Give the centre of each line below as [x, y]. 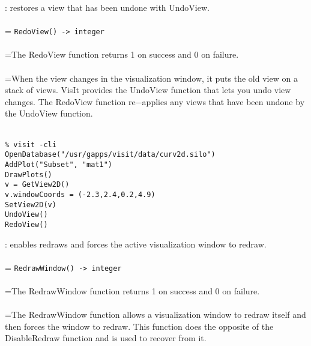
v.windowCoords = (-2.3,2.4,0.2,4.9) [80, 194]
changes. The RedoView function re [70, 101]
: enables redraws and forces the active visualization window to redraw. [136, 244]
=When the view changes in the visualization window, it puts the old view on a [151, 78]
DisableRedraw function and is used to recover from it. [106, 338]
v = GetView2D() [37, 185]
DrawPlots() [29, 175]
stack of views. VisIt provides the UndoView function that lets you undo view [148, 90]
